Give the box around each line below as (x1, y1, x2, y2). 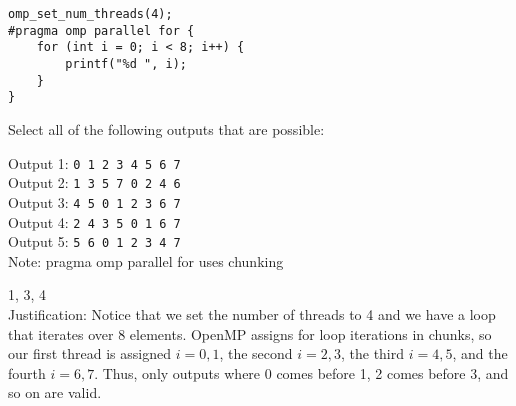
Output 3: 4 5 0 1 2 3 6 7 (8, 191, 181, 212)
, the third (340, 343, 405, 364)
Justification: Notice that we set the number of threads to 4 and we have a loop (8, 304, 496, 324)
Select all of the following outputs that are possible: (8, 118, 325, 139)
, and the (452, 343, 508, 364)
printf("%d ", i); (65, 56, 187, 71)
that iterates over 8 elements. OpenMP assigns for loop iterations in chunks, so (8, 323, 492, 344)
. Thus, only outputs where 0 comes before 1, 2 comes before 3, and (94, 362, 509, 383)
